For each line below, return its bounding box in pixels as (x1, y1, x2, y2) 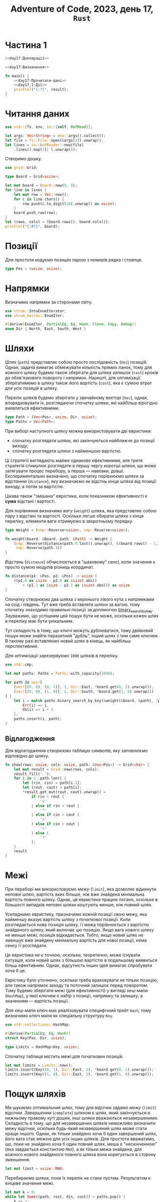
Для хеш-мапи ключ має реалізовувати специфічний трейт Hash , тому (5, 1007, 151, 1013)
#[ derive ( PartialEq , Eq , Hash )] (5, 1031, 71, 1036)
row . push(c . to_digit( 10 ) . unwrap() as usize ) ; (22, 201, 117, 206)
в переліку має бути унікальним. (5, 618, 74, 624)
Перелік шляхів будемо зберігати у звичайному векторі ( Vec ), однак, (5, 395, 148, 401)
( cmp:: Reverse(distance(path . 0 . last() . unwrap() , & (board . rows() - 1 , (14, 541, 159, 546)
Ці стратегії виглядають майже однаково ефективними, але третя (5, 457, 143, 463)
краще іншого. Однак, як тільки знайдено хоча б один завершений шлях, (5, 1131, 157, 1137)
